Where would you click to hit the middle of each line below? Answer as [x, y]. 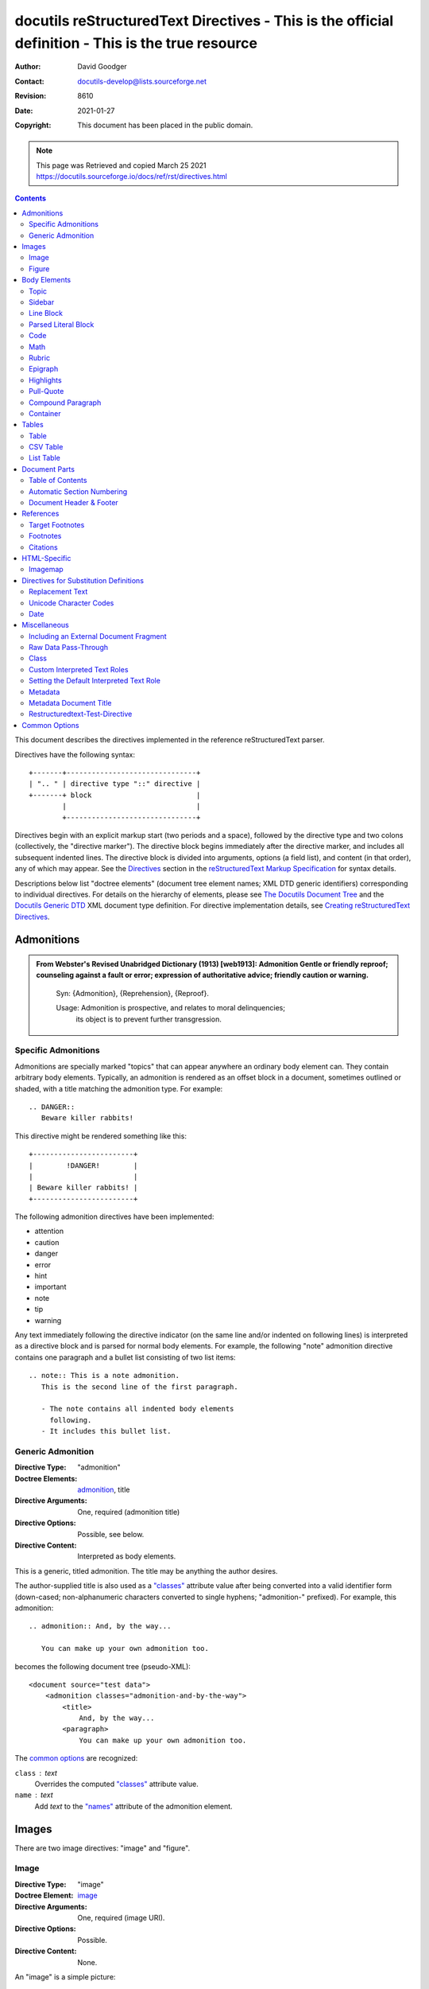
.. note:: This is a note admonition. [104, 1376]
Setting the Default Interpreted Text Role [95, 681]
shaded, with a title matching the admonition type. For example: [119, 1088]
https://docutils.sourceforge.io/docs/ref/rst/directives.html [132, 177]
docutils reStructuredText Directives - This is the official [204, 21]
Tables [33, 425]
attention [49, 1231]
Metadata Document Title [70, 703]
